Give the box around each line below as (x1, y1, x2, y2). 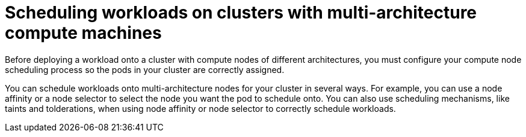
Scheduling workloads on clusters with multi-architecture (5, 2, 477, 23)
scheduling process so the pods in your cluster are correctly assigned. (5, 64, 285, 75)
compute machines (5, 23, 162, 43)
